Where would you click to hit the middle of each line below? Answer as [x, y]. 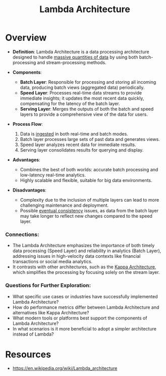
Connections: [22, 234]
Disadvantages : [30, 190]
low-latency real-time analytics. [53, 175]
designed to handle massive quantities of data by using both [75, 57]
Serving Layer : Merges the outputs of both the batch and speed [87, 109]
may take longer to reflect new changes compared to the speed [86, 216]
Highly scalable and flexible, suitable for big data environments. [86, 180]
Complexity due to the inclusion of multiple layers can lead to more [90, 200]
